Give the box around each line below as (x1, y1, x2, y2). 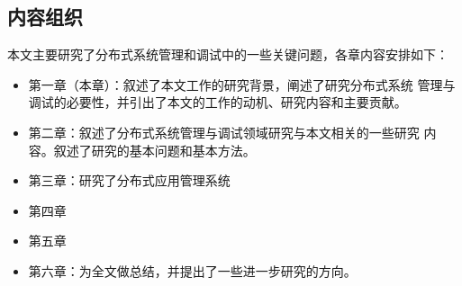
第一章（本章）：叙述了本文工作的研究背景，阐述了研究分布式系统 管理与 (28, 75, 456, 94)
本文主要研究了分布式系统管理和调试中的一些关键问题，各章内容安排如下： (7, 45, 448, 64)
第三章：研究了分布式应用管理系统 (28, 171, 231, 190)
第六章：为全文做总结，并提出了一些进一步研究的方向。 (28, 261, 357, 280)
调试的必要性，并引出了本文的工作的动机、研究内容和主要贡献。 (28, 93, 407, 112)
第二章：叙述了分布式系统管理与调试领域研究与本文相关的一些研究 (28, 122, 420, 141)
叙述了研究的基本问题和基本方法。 (53, 140, 256, 159)
